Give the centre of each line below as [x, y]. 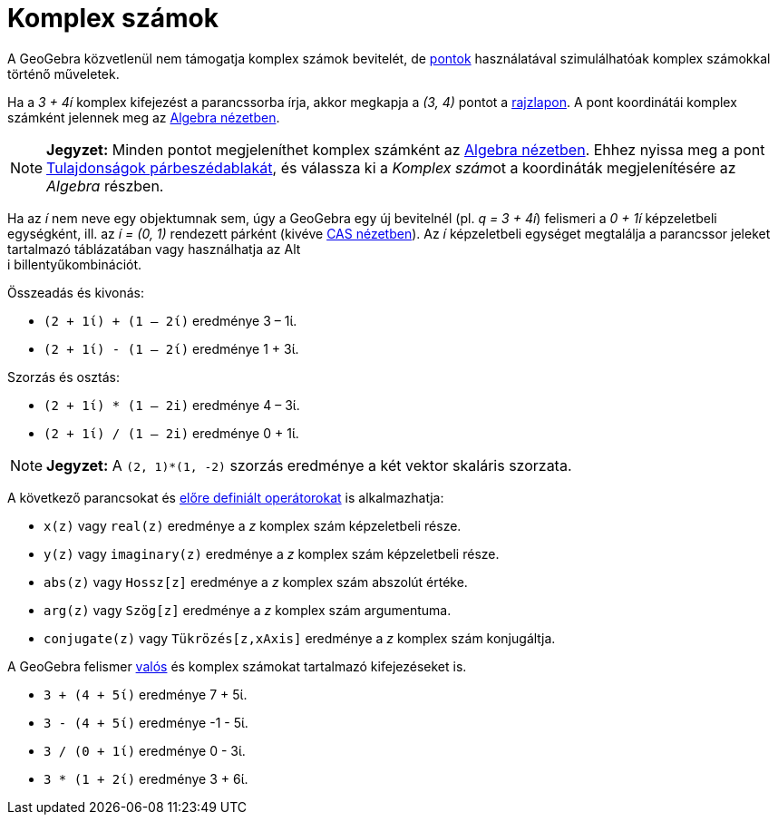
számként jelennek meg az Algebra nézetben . [144, 117]
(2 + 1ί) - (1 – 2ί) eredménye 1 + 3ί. [171, 348]
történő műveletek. [63, 73]
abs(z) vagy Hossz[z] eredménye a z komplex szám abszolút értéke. [256, 582]
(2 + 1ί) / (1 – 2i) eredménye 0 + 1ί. [171, 433]
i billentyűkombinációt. [75, 264]
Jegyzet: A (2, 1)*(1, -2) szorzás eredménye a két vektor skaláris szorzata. [309, 465]
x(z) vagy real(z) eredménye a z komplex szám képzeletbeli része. [253, 525]
